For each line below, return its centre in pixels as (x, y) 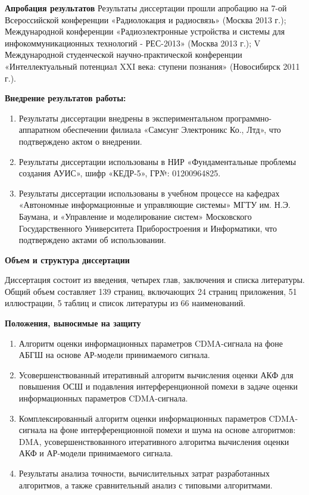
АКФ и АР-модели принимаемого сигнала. (96, 453)
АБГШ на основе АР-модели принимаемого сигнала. (114, 355)
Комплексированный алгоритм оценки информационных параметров (142, 418)
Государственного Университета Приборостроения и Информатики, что (148, 228)
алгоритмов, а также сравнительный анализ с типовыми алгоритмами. (146, 485)
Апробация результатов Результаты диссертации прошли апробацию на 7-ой (146, 8)
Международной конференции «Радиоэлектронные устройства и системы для (145, 31)
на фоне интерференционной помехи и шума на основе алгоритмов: (172, 430)
